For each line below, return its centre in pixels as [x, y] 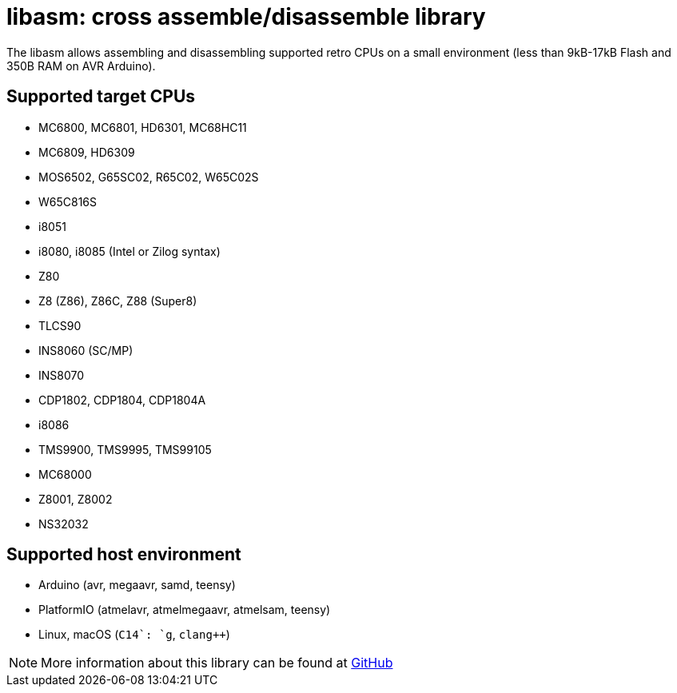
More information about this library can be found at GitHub [217, 663]
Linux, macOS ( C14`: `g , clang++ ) [134, 635]
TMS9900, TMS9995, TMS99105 [125, 449]
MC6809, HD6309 [87, 152]
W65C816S [68, 201]
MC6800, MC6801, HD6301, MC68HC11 [143, 127]
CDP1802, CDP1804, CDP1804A [122, 400]
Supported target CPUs [101, 97]
